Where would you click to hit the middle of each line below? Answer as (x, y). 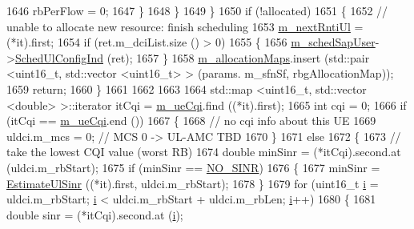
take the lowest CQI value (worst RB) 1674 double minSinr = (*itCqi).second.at (204, 152)
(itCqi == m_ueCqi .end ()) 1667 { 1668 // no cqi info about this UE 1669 (191, 121)
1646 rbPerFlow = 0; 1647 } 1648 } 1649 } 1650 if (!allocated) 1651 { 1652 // (197, 10)
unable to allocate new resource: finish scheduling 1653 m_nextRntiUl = (185, 26)
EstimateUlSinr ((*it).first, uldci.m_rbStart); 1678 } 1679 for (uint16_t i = (193, 183)
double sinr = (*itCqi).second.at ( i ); (95, 214)
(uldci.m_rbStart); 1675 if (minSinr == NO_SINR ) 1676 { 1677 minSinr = (193, 167)
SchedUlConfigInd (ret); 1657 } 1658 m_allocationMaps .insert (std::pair (192, 57)
